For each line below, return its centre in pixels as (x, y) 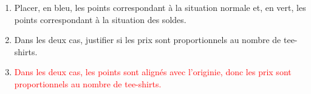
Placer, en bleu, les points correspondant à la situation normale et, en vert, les (160, 7)
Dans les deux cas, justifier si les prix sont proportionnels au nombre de (148, 40)
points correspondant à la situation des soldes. (100, 19)
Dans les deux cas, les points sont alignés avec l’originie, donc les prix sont (153, 72)
